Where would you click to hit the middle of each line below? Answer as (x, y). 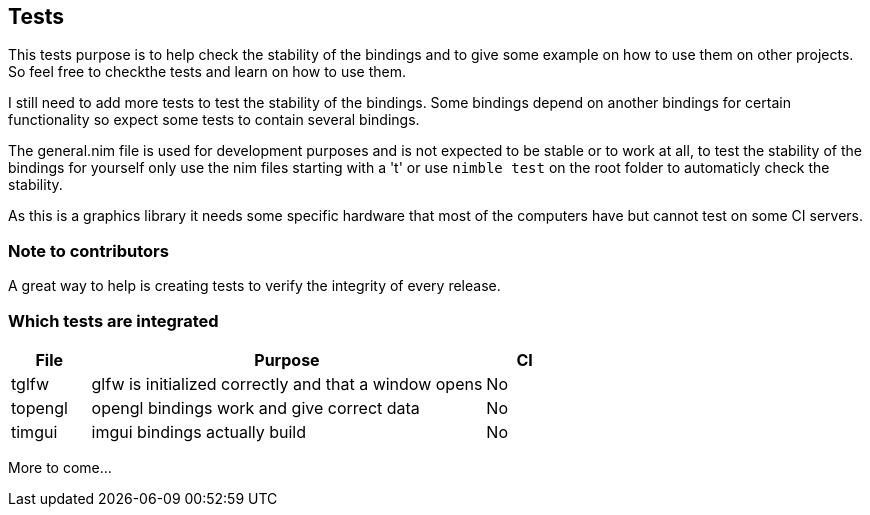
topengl (39, 407)
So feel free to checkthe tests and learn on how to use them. (207, 72)
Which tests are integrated (113, 320)
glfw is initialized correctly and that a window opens (287, 383)
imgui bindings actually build (199, 431)
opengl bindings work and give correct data (255, 407)
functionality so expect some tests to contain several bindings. (214, 120)
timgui (34, 431)
